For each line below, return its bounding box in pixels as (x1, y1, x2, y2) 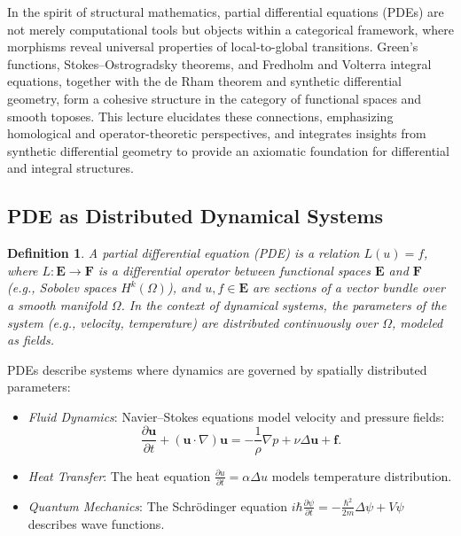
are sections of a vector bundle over (252, 278, 446, 297)
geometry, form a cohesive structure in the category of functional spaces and (7, 89, 422, 107)
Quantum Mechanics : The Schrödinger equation (27, 496, 288, 515)
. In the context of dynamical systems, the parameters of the (121, 295, 447, 314)
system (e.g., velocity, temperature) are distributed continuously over (7, 313, 379, 331)
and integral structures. (7, 159, 135, 177)
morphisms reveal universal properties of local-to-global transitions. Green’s (7, 37, 418, 56)
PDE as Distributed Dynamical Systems (7, 202, 384, 229)
